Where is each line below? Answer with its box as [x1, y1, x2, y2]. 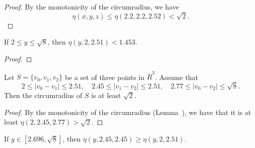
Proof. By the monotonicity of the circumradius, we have [4, 1, 179, 11]
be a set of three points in [64, 71, 144, 82]
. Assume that [154, 71, 199, 82]
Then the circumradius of [4, 90, 82, 100]
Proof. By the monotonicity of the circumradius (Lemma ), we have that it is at [4, 106, 251, 117]
